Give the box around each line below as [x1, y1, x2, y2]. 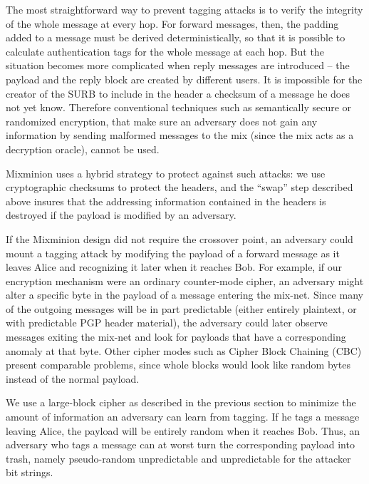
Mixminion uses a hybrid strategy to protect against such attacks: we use [6, 165, 326, 180]
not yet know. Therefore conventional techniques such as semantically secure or [6, 100, 352, 115]
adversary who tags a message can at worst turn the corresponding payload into [6, 437, 355, 452]
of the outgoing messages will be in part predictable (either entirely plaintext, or [6, 301, 357, 316]
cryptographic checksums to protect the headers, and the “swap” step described [6, 180, 353, 195]
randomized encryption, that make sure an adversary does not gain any [6, 113, 318, 128]
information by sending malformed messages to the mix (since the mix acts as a [6, 128, 354, 143]
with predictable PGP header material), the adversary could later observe [6, 315, 328, 330]
